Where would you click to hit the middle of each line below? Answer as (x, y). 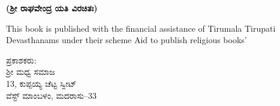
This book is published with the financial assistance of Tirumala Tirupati (141, 28)
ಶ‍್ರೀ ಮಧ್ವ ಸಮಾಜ (31, 72)
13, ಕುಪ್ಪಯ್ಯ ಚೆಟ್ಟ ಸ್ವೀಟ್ (41, 83)
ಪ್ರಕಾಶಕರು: (21, 60)
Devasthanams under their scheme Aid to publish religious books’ (127, 40)
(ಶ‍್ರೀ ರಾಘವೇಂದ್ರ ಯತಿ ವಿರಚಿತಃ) (52, 8)
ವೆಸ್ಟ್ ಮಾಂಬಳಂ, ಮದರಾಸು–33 (52, 95)
